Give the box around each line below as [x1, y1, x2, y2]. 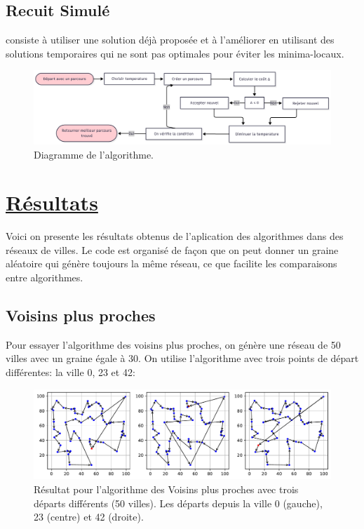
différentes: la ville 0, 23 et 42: [6, 365, 135, 380]
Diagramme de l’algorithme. [34, 147, 154, 161]
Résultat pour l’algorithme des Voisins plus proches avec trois [34, 482, 299, 496]
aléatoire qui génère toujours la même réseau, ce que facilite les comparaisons [6, 256, 337, 271]
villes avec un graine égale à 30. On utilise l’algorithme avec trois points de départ [6, 351, 359, 366]
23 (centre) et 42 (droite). [34, 509, 144, 524]
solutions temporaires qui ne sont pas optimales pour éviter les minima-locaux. [6, 46, 344, 60]
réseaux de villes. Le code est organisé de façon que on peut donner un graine [6, 242, 339, 257]
